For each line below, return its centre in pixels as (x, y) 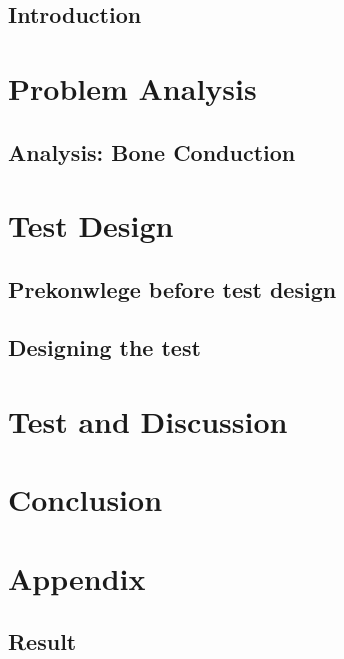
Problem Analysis (132, 87)
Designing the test (104, 347)
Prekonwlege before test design (172, 288)
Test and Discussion (148, 421)
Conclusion (85, 499)
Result (42, 641)
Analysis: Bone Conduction (152, 151)
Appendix (77, 577)
